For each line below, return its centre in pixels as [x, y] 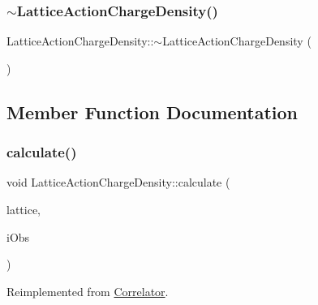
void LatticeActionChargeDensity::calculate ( [118, 182]
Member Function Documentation [153, 112]
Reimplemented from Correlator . [88, 291]
